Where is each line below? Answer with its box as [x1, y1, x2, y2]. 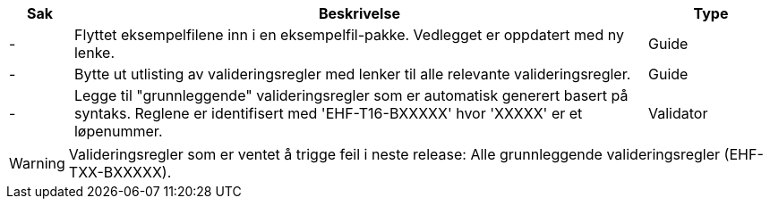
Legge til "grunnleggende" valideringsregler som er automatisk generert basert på [73, 87, 629, 104]
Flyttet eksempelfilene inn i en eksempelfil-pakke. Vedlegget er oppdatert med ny [73, 26, 624, 44]
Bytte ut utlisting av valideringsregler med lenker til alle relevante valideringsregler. [73, 65, 631, 83]
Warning [9, 154, 65, 172]
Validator [647, 104, 708, 122]
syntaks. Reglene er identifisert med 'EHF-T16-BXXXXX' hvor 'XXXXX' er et [73, 104, 583, 122]
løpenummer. [73, 122, 163, 140]
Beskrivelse [319, 4, 400, 22]
